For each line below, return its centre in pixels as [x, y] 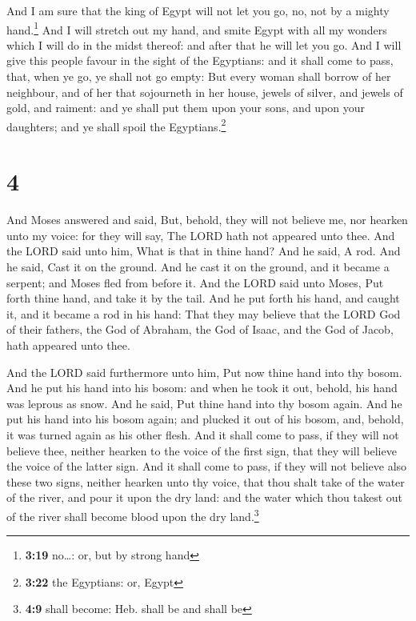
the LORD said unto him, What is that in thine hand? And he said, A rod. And [204, 251]
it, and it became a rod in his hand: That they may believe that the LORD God [204, 313]
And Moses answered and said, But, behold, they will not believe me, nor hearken [207, 220]
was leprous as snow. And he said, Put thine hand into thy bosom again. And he [204, 403]
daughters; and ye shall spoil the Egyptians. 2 [116, 125]
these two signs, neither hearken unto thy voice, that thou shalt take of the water [206, 481]
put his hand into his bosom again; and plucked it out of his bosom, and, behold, [205, 419]
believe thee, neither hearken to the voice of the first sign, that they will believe [202, 450]
